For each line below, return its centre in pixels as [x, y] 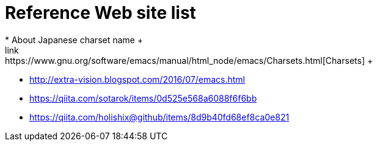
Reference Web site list [101, 13]
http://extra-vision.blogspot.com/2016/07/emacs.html [137, 79]
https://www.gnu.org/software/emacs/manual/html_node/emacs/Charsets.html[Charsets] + [189, 60]
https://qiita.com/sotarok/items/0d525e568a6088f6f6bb [143, 98]
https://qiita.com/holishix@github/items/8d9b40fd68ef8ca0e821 [159, 117]
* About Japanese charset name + [74, 40]
